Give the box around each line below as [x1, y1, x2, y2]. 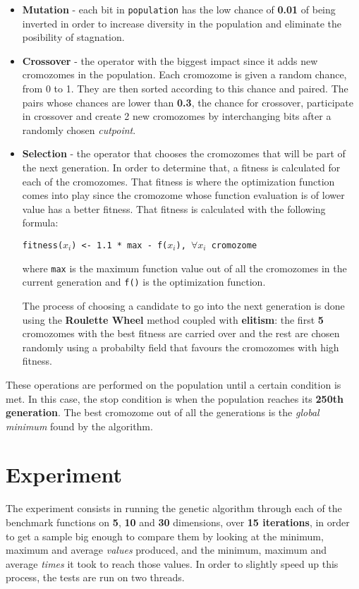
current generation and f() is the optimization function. [22, 274, 266, 289]
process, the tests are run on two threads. [6, 570, 185, 585]
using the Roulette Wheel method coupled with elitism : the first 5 [22, 312, 324, 327]
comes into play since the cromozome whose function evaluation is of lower [22, 188, 345, 202]
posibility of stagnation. [22, 30, 125, 44]
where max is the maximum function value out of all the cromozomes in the [22, 260, 347, 275]
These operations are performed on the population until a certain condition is [6, 377, 341, 391]
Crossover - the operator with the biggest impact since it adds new [22, 53, 318, 68]
